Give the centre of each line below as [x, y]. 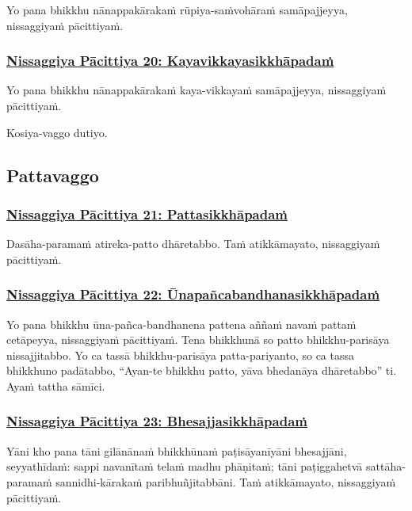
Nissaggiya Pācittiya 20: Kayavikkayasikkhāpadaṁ [170, 61]
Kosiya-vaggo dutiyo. [57, 132]
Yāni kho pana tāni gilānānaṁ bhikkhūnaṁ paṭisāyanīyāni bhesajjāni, [177, 450]
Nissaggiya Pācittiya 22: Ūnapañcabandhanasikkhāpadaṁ [193, 294]
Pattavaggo [53, 175]
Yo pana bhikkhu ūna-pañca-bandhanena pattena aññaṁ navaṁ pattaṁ [181, 324]
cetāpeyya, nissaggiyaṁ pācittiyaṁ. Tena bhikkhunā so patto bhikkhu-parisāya [198, 339]
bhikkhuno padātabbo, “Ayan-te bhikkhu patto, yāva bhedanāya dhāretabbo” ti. [202, 370]
